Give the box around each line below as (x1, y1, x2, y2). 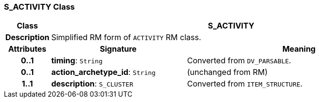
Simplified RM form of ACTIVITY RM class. (51, 32, 201, 43)
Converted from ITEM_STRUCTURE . (187, 79, 303, 89)
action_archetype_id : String (51, 67, 156, 77)
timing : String (51, 56, 103, 66)
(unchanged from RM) (187, 67, 268, 77)
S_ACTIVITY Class (4, 2, 75, 12)
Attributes (8, 44, 47, 54)
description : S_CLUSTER (51, 79, 133, 89)
